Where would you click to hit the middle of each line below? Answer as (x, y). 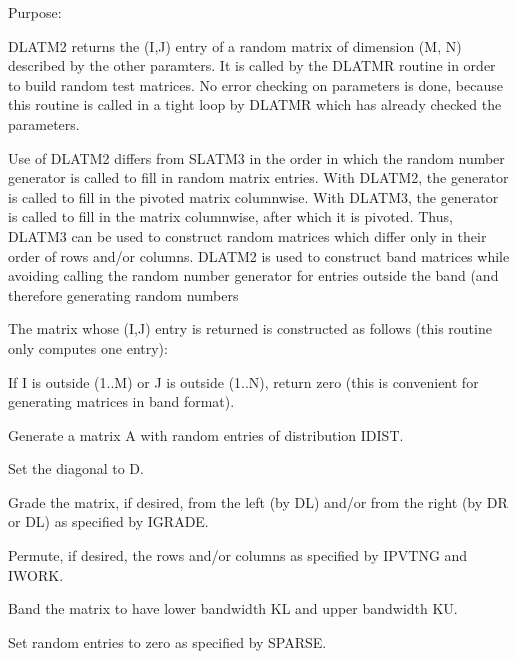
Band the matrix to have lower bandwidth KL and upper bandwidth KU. (233, 608)
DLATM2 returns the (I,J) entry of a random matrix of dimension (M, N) (235, 45)
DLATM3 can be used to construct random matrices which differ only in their (247, 235)
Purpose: (35, 12)
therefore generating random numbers (123, 294)
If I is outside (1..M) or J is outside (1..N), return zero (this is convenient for (243, 381)
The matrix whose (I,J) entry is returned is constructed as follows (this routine (250, 328)
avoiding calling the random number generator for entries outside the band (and (253, 275)
